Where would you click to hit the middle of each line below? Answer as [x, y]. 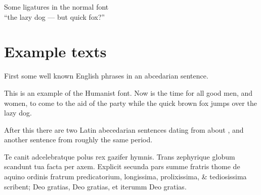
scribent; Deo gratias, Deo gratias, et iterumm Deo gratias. [95, 186]
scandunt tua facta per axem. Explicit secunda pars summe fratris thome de [122, 166]
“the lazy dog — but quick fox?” [55, 16]
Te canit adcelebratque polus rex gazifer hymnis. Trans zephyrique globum [120, 156]
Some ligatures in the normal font [56, 7]
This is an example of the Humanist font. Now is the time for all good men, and [128, 92]
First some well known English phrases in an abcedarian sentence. [106, 76]
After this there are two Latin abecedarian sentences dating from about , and [124, 129]
